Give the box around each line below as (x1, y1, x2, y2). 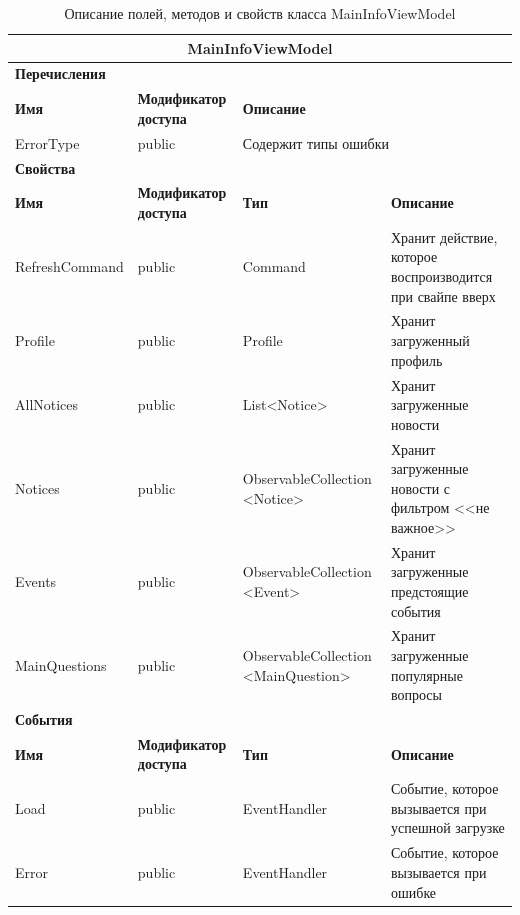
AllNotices (15, 394, 79, 415)
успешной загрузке (390, 817, 505, 838)
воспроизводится (390, 266, 493, 287)
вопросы (390, 684, 442, 705)
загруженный (390, 330, 470, 351)
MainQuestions (15, 654, 107, 675)
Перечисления (15, 63, 106, 84)
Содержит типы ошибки (242, 132, 389, 153)
